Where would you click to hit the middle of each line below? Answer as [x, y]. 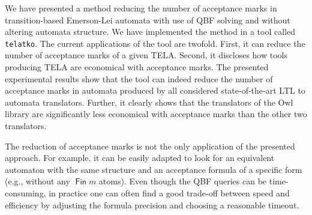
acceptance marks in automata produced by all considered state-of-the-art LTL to [155, 90]
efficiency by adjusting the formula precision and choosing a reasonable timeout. [152, 204]
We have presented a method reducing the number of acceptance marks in [141, 8]
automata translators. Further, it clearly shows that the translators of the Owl [149, 102]
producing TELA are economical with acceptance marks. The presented [137, 67]
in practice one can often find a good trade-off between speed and [169, 192]
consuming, [25, 192]
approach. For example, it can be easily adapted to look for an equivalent [140, 158]
